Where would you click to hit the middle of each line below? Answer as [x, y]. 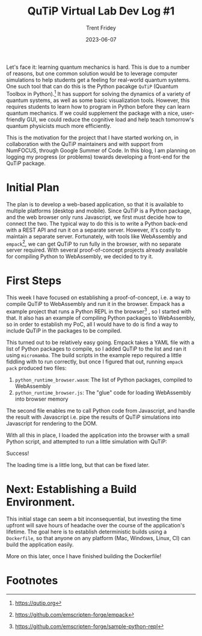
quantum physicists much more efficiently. [59, 126]
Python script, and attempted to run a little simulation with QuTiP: [87, 441]
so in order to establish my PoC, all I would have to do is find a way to [92, 324]
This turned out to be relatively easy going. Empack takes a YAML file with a [100, 342]
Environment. [41, 502]
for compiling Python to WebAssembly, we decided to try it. [80, 256]
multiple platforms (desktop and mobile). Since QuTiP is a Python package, [99, 211]
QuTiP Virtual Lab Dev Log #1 [101, 11]
